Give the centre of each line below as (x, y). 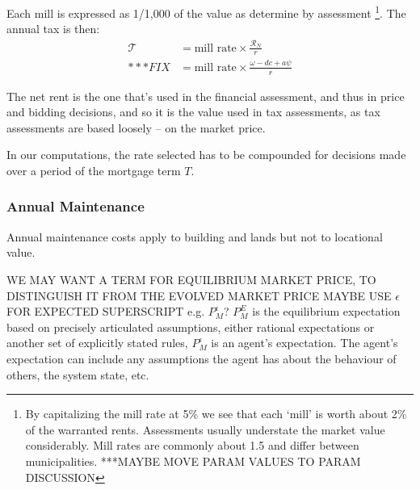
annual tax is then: (53, 29)
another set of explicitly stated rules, (97, 343)
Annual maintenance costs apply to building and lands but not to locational (195, 236)
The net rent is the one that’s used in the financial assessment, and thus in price (206, 96)
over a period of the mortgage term (94, 170)
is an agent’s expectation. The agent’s (304, 343)
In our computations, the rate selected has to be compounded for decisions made (206, 155)
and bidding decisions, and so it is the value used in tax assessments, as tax (193, 112)
